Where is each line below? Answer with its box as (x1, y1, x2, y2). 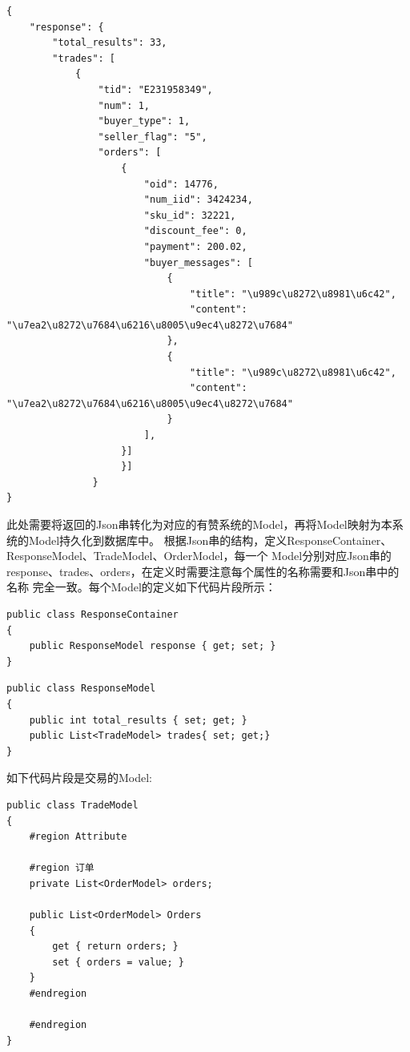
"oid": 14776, (143, 178, 219, 190)
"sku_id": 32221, (143, 209, 236, 221)
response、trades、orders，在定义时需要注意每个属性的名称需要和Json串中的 (6, 562, 400, 579)
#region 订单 (29, 862, 94, 874)
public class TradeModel (6, 799, 139, 811)
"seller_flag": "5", (98, 131, 207, 143)
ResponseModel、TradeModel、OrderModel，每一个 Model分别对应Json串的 (6, 547, 392, 564)
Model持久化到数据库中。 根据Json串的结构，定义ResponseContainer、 (28, 531, 392, 548)
